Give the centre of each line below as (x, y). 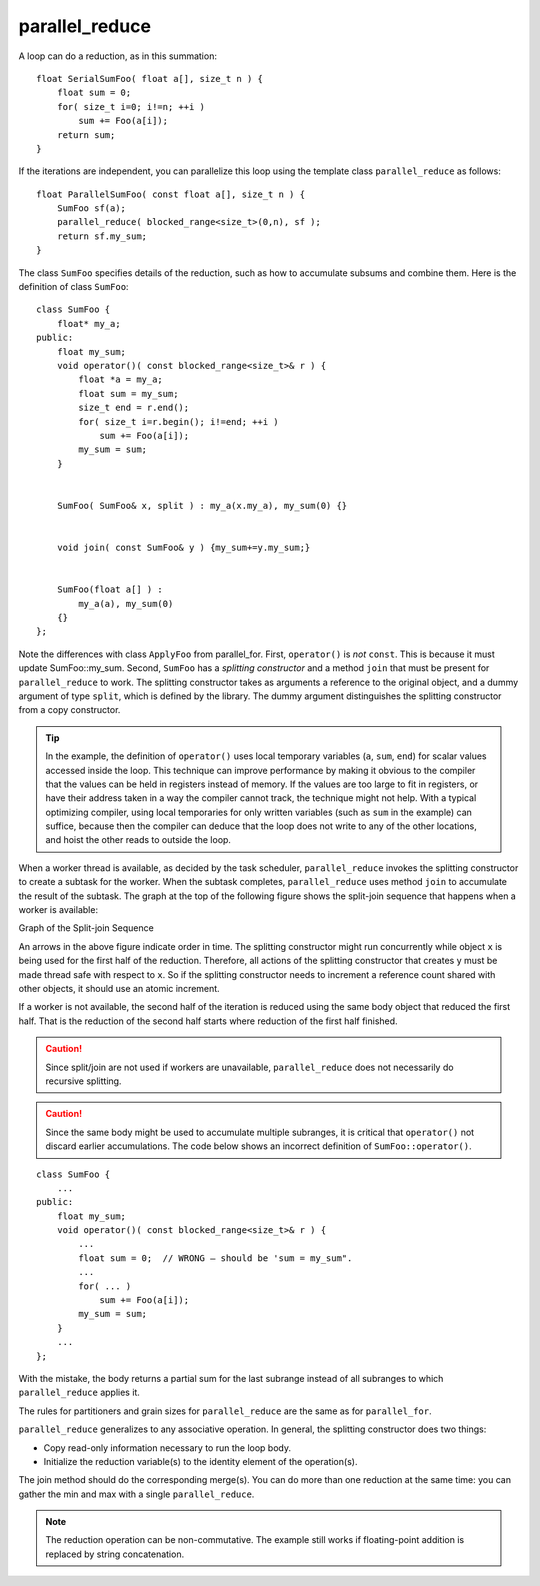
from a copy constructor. (69, 710)
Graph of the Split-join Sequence (86, 928)
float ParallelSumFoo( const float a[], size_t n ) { (170, 194)
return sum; (86, 134)
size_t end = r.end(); (134, 408)
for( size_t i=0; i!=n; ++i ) (130, 106)
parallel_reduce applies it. (79, 1392)
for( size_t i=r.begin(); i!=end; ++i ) (178, 421)
